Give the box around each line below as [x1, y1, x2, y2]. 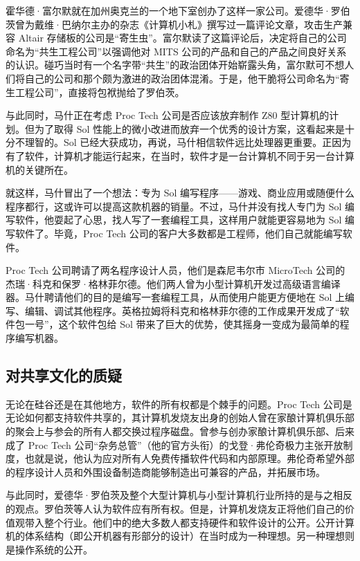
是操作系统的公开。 [6, 542, 93, 556]
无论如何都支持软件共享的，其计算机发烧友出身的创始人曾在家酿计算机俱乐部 [6, 410, 354, 425]
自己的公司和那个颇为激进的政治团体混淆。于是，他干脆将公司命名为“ [24, 71, 340, 85]
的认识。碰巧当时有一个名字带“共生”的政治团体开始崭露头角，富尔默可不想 [6, 57, 345, 72]
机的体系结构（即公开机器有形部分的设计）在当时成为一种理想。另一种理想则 [6, 528, 354, 543]
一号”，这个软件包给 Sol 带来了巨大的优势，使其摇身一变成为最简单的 [24, 317, 340, 331]
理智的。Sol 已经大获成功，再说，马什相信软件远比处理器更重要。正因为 [24, 135, 352, 149]
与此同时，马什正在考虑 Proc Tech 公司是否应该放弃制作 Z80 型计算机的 [6, 108, 330, 122]
